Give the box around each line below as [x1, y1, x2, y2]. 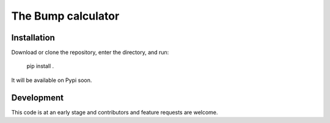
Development [11, 92, 64, 103]
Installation [11, 32, 55, 43]
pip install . [26, 62, 54, 70]
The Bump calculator [11, 9, 120, 23]
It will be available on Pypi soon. [11, 76, 92, 84]
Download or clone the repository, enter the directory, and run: [11, 49, 169, 56]
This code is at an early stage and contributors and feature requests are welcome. [11, 108, 218, 116]
